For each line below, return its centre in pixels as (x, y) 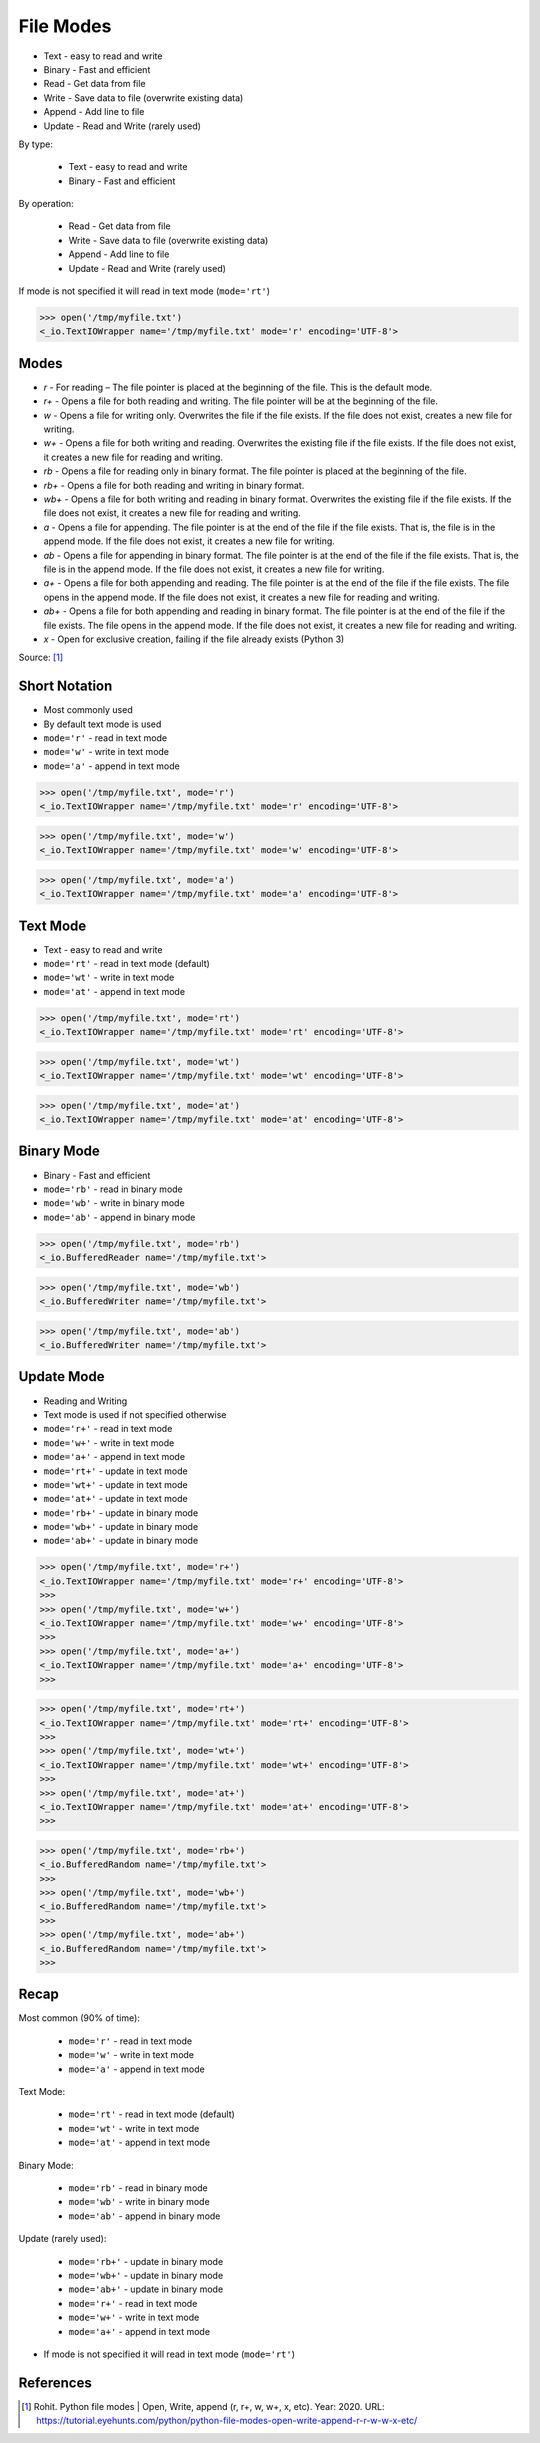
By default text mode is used (102, 724)
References (55, 2382)
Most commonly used (88, 710)
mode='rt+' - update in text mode (116, 1471)
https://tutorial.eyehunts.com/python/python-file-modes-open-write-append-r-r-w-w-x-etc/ (227, 2421)
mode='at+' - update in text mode (116, 1499)
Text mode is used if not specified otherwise (135, 1414)
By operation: (46, 204)
